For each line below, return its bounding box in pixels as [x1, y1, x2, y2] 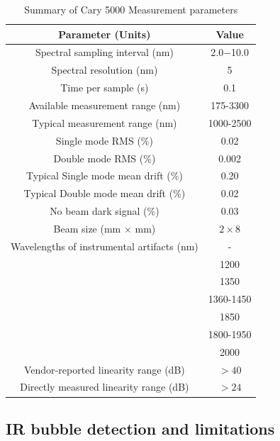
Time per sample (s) [60, 80, 149, 95]
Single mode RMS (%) [55, 133, 153, 147]
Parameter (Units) [58, 26, 151, 41]
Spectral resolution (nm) [51, 62, 158, 77]
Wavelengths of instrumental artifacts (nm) [11, 238, 198, 253]
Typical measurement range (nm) [32, 115, 177, 130]
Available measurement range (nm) [28, 97, 181, 112]
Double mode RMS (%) [53, 150, 156, 165]
